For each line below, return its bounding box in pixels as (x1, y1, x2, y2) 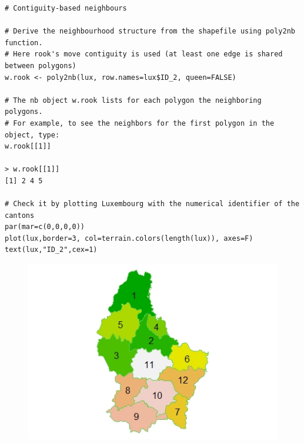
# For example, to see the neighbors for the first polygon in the (5, 119, 275, 127)
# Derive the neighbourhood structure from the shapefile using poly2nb (5, 27, 295, 36)
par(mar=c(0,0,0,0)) (5, 223, 85, 231)
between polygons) (5, 61, 76, 70)
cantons (5, 211, 35, 220)
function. (5, 38, 43, 47)
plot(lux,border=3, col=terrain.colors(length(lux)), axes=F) (5, 234, 253, 243)
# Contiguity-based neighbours (5, 4, 127, 12)
